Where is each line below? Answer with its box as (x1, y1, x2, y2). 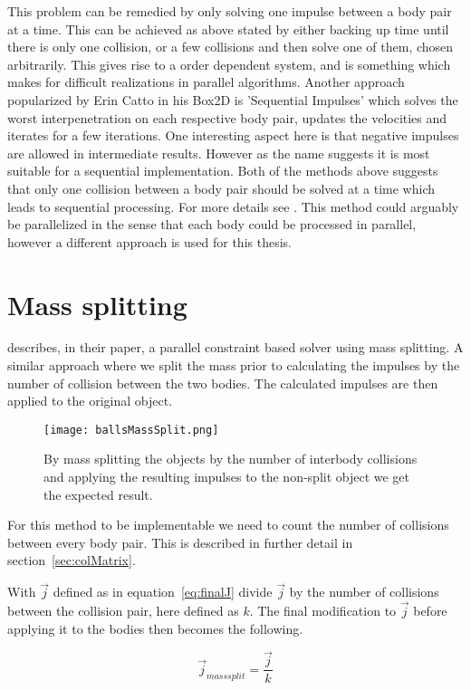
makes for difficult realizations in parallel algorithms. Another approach (7, 72, 405, 91)
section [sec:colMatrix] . (7, 551, 136, 570)
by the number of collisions (289, 582, 439, 601)
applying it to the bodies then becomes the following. (7, 618, 303, 637)
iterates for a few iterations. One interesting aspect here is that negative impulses (7, 126, 459, 145)
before (413, 601, 447, 620)
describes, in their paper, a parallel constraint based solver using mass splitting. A (7, 338, 464, 357)
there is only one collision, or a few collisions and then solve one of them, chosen (7, 37, 454, 56)
